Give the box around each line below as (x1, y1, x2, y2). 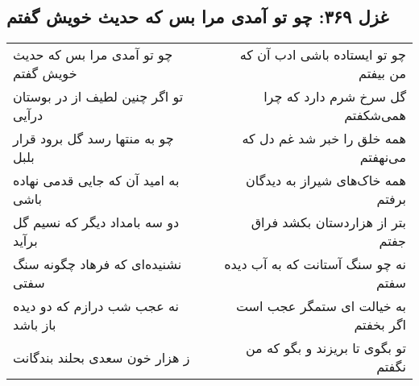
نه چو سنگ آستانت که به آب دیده (224, 255, 406, 274)
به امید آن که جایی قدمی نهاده (13, 171, 180, 190)
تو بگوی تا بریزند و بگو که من (245, 338, 406, 358)
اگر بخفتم (354, 315, 406, 334)
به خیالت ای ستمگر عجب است (235, 297, 406, 316)
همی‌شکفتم (344, 106, 406, 125)
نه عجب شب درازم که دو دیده (13, 297, 180, 316)
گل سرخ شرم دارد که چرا (263, 87, 406, 106)
